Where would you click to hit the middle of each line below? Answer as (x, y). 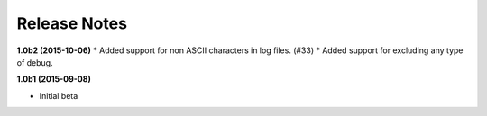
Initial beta (59, 95)
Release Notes (72, 23)
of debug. (35, 62)
